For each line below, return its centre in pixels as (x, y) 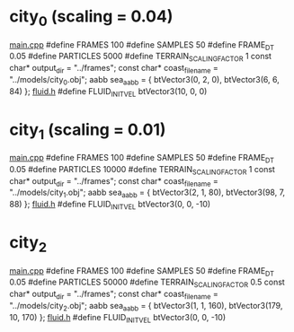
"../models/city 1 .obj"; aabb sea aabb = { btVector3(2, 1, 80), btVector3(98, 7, (147, 193)
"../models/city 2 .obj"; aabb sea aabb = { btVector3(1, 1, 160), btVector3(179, (146, 306)
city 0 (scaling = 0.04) (91, 18)
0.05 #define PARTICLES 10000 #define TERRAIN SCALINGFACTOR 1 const (143, 170)
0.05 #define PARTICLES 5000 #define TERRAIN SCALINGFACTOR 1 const (141, 57)
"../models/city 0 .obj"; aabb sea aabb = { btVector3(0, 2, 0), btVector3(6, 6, (145, 80)
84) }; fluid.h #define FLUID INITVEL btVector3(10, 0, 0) (108, 92)
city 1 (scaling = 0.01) (88, 131)
